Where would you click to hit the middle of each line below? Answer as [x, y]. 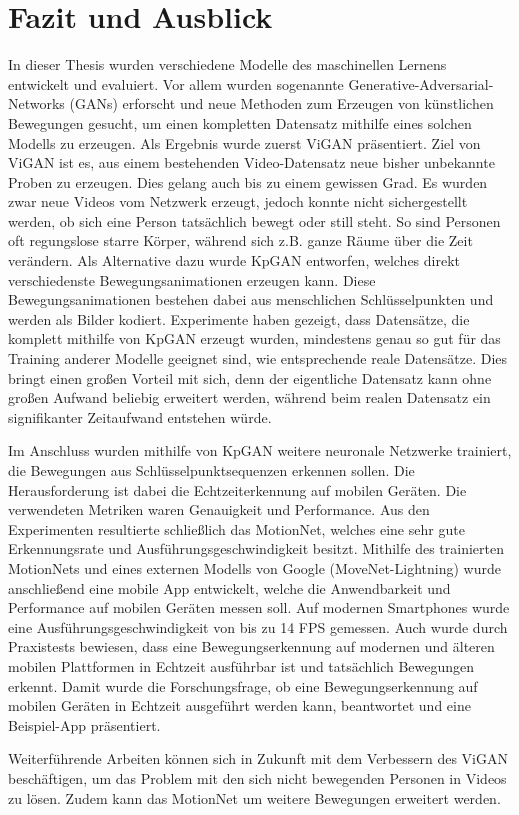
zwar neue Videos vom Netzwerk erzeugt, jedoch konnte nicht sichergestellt [238, 201]
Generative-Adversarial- [421, 83]
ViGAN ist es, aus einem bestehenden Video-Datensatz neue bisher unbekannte [251, 162]
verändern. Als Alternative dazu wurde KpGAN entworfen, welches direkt [234, 260]
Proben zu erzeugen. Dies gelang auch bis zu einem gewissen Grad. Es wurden [248, 181]
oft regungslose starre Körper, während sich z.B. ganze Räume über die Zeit [240, 240]
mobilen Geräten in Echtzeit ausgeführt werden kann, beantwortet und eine [239, 705]
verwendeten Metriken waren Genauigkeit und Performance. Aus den [219, 509]
